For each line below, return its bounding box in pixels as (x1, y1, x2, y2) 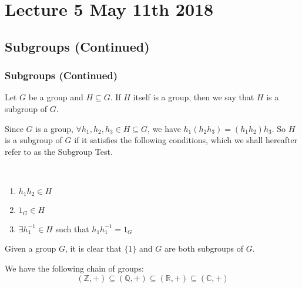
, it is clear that (65, 242, 122, 255)
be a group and (28, 91, 83, 103)
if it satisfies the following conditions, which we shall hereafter (74, 134, 298, 146)
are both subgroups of (164, 242, 244, 255)
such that (55, 222, 89, 235)
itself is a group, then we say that (133, 91, 254, 103)
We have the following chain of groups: (5, 262, 144, 275)
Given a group (5, 242, 56, 255)
